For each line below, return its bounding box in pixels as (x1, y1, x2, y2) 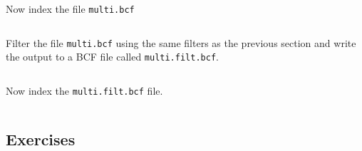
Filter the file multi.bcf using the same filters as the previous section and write (6, 35, 356, 50)
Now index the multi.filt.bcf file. (6, 83, 163, 98)
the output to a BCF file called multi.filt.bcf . (6, 49, 219, 64)
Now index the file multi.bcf (6, 1, 135, 16)
